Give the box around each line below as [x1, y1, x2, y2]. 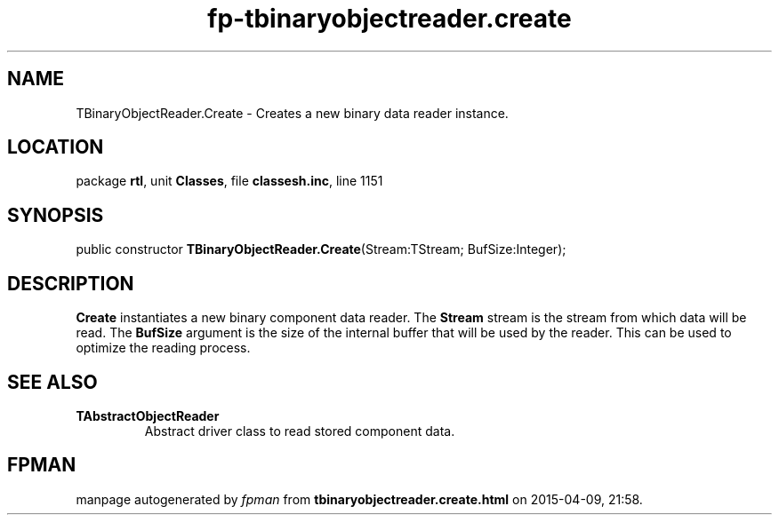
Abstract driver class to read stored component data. [144, 423, 455, 439]
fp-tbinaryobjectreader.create [207, 4, 572, 34]
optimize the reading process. [76, 340, 251, 356]
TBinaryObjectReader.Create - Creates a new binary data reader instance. [76, 105, 509, 121]
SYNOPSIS [7, 203, 104, 226]
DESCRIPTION [7, 272, 134, 295]
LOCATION [7, 136, 104, 159]
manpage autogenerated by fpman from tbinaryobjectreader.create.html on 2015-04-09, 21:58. [76, 491, 643, 507]
